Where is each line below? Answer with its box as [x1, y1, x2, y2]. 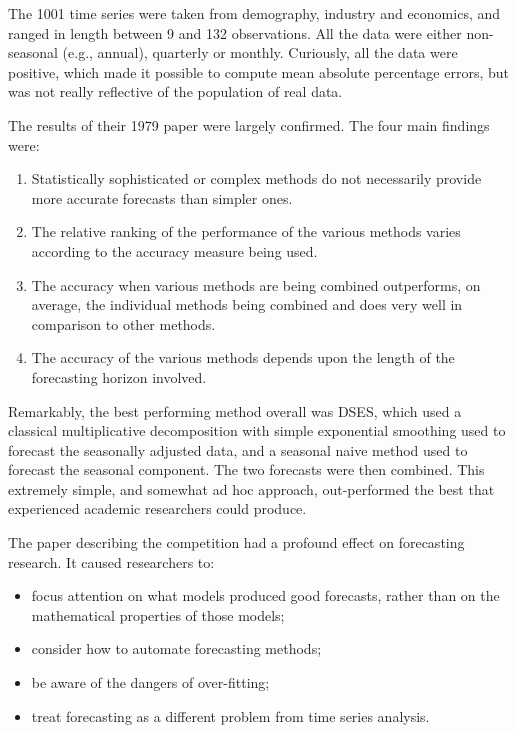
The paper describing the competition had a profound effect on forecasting [8, 532, 465, 553]
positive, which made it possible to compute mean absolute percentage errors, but [8, 61, 510, 82]
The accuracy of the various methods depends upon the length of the [31, 347, 455, 368]
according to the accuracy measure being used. [31, 240, 318, 261]
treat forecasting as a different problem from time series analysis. [31, 705, 430, 726]
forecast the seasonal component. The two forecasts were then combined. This [8, 459, 485, 480]
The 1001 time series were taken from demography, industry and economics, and [8, 3, 501, 23]
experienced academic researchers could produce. [8, 498, 307, 519]
